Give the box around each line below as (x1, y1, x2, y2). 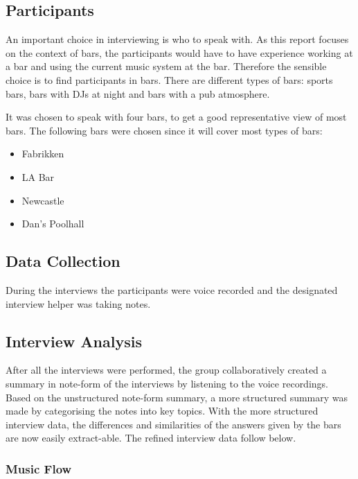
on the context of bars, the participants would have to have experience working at (6, 45, 353, 60)
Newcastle (21, 193, 64, 207)
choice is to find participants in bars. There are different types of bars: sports (6, 72, 333, 87)
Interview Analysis (6, 330, 142, 351)
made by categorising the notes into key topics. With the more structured (6, 403, 319, 418)
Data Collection (6, 250, 120, 272)
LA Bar (21, 169, 55, 184)
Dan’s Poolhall (21, 216, 84, 231)
